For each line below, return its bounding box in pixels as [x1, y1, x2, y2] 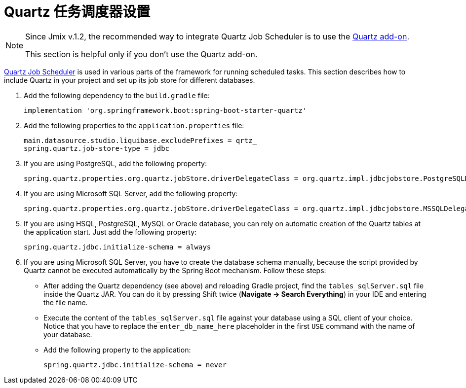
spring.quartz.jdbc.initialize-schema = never [43, 360, 227, 369]
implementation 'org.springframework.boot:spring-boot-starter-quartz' [24, 106, 307, 114]
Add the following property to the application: [43, 345, 191, 354]
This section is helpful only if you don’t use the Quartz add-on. [25, 49, 258, 59]
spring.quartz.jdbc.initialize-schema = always [24, 243, 211, 251]
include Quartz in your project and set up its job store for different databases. [4, 75, 255, 84]
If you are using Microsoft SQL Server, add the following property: [24, 189, 238, 198]
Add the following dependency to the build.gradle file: [24, 91, 210, 100]
